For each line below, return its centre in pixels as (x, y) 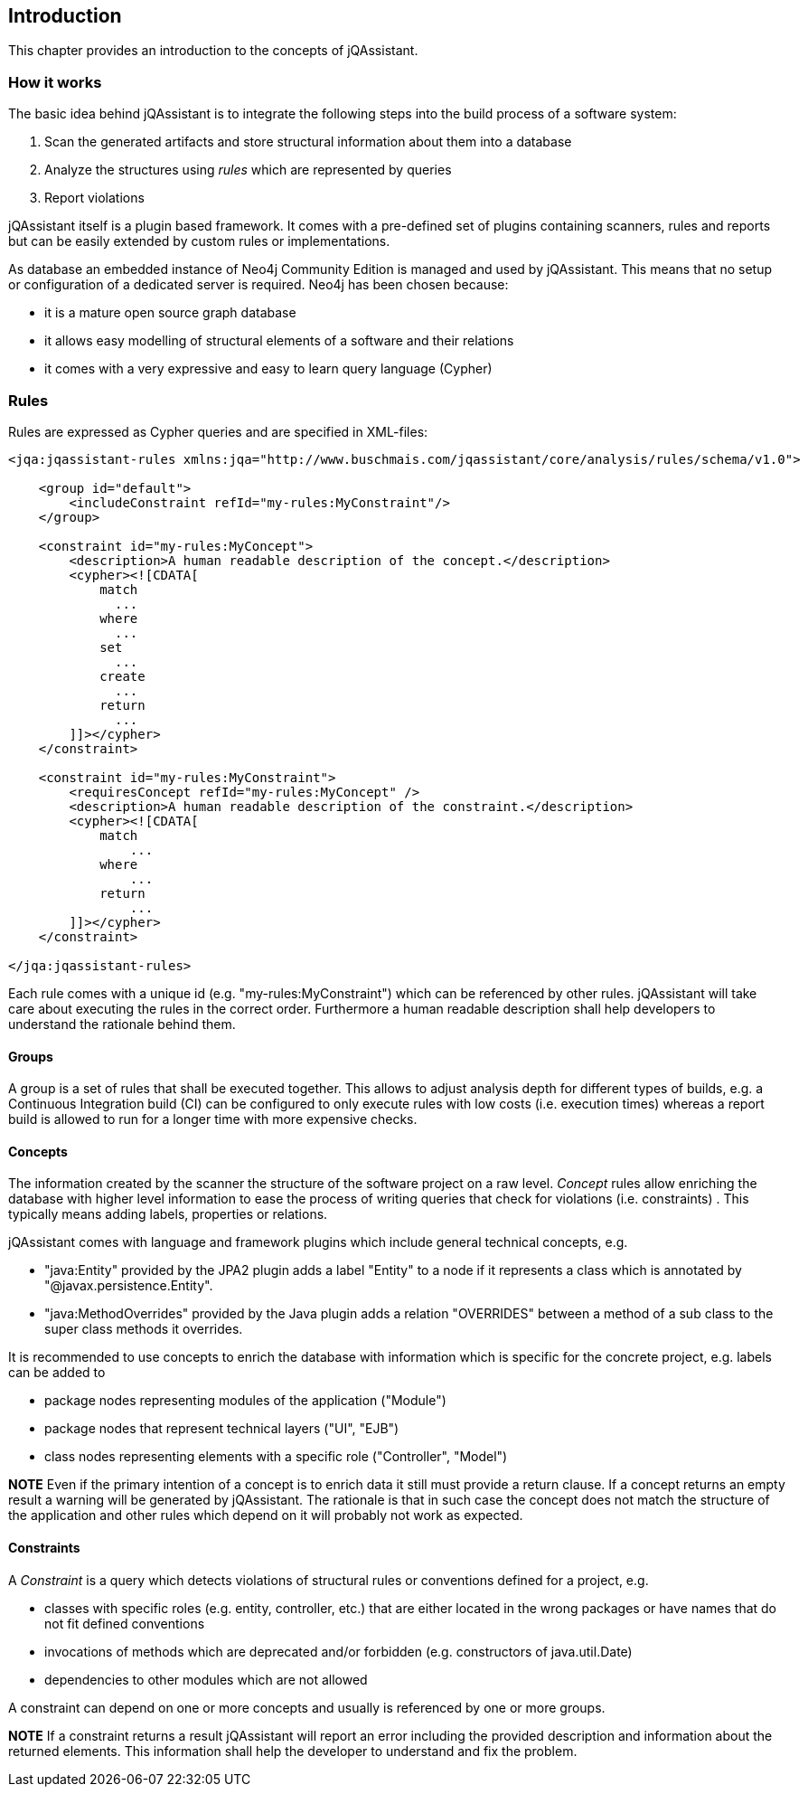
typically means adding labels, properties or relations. (168, 1214)
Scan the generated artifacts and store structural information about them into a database (308, 142)
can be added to (57, 1373)
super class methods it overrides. (144, 1329)
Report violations (94, 198)
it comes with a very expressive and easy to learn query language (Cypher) (268, 369)
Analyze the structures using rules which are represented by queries (248, 170)
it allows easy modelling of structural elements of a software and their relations (279, 341)
